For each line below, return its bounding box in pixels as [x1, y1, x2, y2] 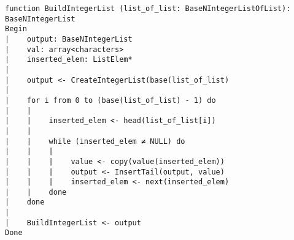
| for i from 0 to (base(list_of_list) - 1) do [5, 96, 216, 105]
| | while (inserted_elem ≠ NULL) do [5, 137, 185, 146]
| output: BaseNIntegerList [5, 34, 133, 43]
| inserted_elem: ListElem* [5, 55, 133, 64]
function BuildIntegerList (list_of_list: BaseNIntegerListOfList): [5, 4, 291, 13]
